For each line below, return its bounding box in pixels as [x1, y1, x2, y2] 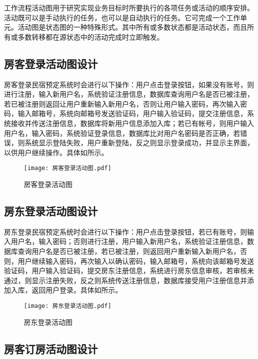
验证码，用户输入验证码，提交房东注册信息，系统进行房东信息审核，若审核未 [4, 265, 254, 276]
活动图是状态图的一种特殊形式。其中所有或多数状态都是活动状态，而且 [17, 22, 247, 32]
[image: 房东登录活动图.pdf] [24, 302, 112, 309]
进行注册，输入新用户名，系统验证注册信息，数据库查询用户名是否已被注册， [4, 89, 254, 99]
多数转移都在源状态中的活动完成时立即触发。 [17, 31, 164, 42]
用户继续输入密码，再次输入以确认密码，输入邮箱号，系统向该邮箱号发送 [17, 255, 254, 266]
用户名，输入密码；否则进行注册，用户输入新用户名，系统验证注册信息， [10, 236, 247, 246]
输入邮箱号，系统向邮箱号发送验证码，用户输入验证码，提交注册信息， [17, 108, 247, 119]
